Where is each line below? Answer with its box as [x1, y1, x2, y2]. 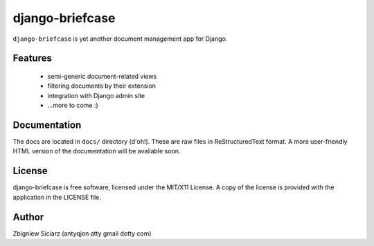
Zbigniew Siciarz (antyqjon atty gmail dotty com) [12, 229, 152, 238]
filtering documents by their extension [47, 82, 156, 90]
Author [12, 211, 44, 223]
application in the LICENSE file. [12, 193, 102, 201]
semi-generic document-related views [47, 72, 157, 80]
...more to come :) [47, 101, 98, 110]
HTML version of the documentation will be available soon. [12, 147, 181, 155]
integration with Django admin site [47, 91, 145, 100]
